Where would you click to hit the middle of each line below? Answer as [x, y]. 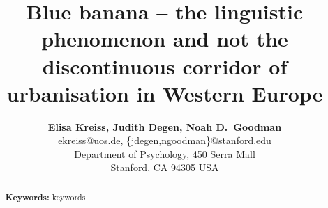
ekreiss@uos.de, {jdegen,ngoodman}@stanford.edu [165, 140]
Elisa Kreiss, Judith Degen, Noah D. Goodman [165, 126]
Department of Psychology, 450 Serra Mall [165, 153]
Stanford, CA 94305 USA [165, 167]
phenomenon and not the [165, 39]
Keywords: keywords [45, 197]
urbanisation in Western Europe [165, 93]
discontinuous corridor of [165, 66]
